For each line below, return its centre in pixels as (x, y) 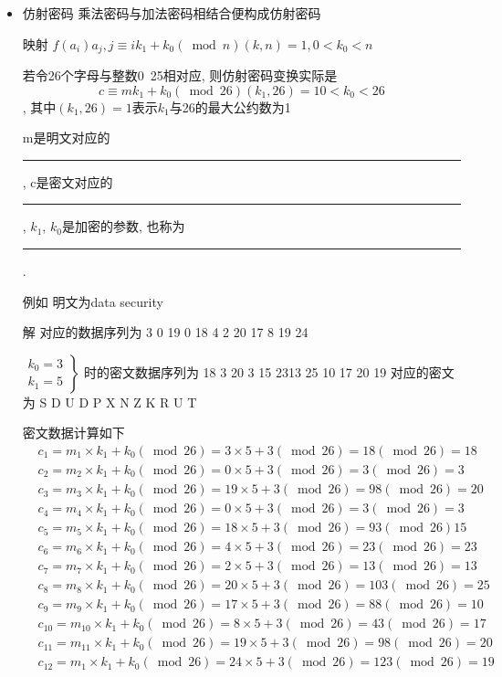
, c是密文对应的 (68, 181)
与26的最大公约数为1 (230, 106)
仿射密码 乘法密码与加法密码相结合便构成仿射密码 (172, 13)
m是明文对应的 (66, 138)
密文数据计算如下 (73, 433)
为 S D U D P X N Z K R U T (110, 402)
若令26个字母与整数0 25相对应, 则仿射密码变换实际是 (180, 75)
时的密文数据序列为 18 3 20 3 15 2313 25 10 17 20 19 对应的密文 (269, 371)
